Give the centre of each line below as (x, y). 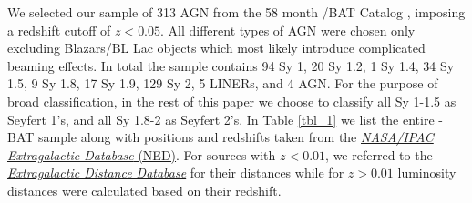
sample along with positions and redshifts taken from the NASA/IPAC (236, 137)
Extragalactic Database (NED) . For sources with (142, 154)
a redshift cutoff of (59, 30)
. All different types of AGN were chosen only (288, 30)
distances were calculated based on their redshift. (144, 190)
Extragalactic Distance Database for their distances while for (176, 173)
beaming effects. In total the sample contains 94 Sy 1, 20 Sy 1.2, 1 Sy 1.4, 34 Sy (231, 65)
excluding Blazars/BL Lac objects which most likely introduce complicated (216, 48)
